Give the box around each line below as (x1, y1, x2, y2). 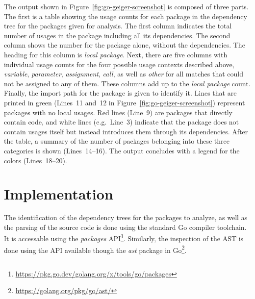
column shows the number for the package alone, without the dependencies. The (4, 40, 245, 50)
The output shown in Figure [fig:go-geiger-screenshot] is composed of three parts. (4, 1, 249, 11)
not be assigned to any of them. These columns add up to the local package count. (4, 78, 251, 88)
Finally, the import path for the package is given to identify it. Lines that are (4, 88, 237, 98)
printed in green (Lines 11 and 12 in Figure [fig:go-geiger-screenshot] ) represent (4, 97, 245, 107)
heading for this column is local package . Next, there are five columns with (4, 49, 228, 59)
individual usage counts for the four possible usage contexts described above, (4, 59, 234, 69)
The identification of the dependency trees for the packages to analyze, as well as (4, 212, 248, 223)
